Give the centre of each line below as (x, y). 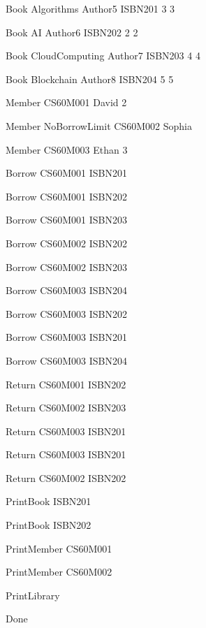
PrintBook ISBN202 (49, 525)
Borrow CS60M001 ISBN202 (66, 196)
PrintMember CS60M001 (59, 548)
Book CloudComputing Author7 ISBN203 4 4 (103, 56)
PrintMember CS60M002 (59, 572)
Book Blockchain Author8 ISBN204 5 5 (90, 79)
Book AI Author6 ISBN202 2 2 (72, 32)
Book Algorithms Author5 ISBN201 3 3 (90, 8)
